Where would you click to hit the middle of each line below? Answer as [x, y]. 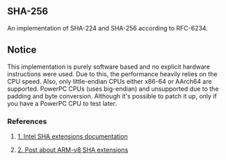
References [27, 121]
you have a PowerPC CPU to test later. [62, 103]
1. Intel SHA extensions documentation [72, 136]
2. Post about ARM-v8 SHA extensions [73, 150]
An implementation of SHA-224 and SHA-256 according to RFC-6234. [108, 28]
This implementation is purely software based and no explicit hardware [109, 66]
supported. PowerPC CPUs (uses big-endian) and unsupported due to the [113, 89]
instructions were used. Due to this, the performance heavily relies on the [112, 74]
